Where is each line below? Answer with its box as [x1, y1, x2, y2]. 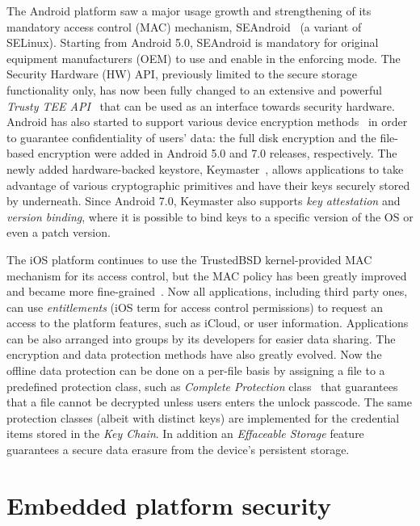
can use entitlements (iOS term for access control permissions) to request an [6, 298, 383, 315]
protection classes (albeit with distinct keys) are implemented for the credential [6, 409, 400, 426]
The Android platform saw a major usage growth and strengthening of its [6, 2, 372, 19]
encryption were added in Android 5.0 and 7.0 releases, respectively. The [37, 145, 397, 162]
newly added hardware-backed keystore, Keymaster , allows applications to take [6, 160, 404, 177]
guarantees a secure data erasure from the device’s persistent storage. [6, 441, 350, 458]
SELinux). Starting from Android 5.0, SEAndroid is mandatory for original [6, 34, 379, 51]
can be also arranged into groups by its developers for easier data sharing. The [6, 330, 396, 347]
